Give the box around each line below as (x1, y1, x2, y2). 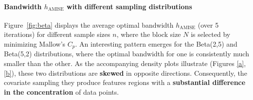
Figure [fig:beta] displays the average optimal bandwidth (4, 19, 174, 30)
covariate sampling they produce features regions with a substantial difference (4, 77, 246, 87)
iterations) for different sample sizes (4, 29, 110, 39)
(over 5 (198, 19, 219, 30)
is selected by (191, 29, 231, 39)
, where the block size (116, 29, 181, 39)
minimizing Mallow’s (4, 38, 66, 49)
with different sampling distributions (67, 1, 192, 11)
